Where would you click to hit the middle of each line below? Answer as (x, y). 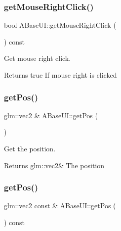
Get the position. (30, 148)
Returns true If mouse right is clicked (60, 75)
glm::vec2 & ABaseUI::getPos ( (51, 115)
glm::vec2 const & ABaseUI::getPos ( (60, 206)
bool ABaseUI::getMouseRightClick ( (60, 25)
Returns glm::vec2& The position (54, 165)
